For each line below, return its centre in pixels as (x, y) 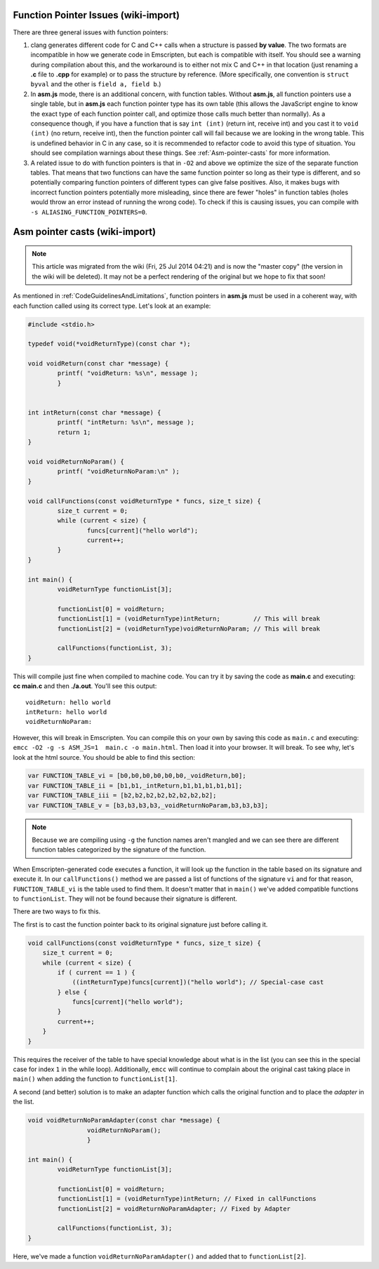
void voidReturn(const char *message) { (98, 364)
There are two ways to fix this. (57, 911)
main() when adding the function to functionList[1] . (95, 1079)
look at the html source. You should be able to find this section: (104, 757)
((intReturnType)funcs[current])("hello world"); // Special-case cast (198, 982)
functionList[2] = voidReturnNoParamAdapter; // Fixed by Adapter (174, 1209)
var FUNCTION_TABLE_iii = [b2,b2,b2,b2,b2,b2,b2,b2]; (122, 795)
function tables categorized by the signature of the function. (119, 850)
